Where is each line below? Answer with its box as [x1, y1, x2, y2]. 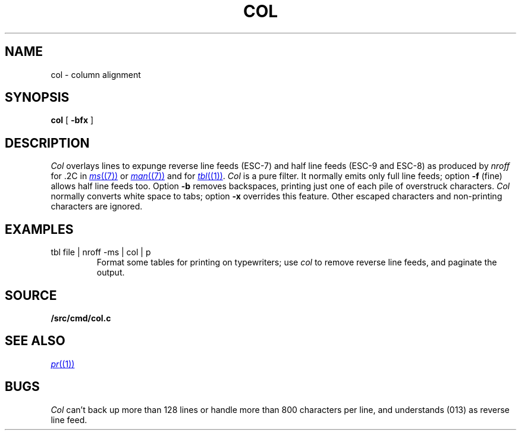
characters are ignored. [51, 201, 143, 212]
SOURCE [5, 287, 57, 303]
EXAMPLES [5, 221, 74, 237]
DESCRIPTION [5, 135, 90, 151]
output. [96, 267, 125, 278]
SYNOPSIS [5, 90, 70, 105]
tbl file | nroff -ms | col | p [51, 247, 151, 258]
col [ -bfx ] [51, 115, 94, 126]
